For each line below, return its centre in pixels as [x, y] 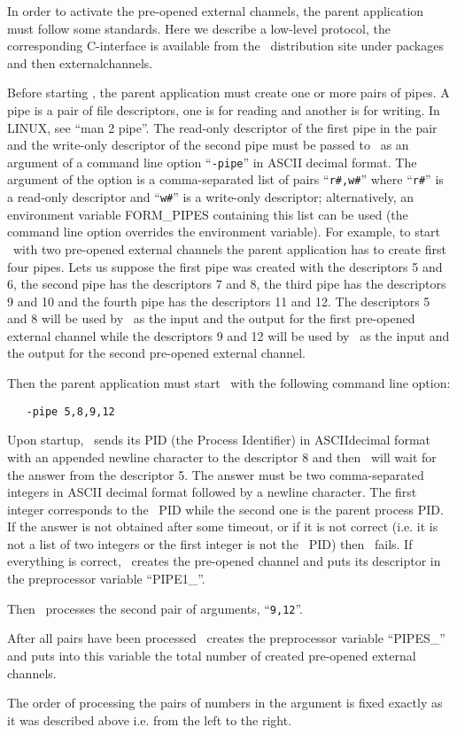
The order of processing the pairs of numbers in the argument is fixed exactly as [225, 703]
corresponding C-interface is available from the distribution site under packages [225, 46]
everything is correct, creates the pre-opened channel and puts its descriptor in [224, 561]
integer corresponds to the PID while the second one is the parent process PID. [225, 509]
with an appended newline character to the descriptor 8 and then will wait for [222, 456]
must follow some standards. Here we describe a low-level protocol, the [199, 28]
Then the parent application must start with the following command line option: [229, 383]
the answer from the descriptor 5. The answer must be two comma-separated [216, 474]
